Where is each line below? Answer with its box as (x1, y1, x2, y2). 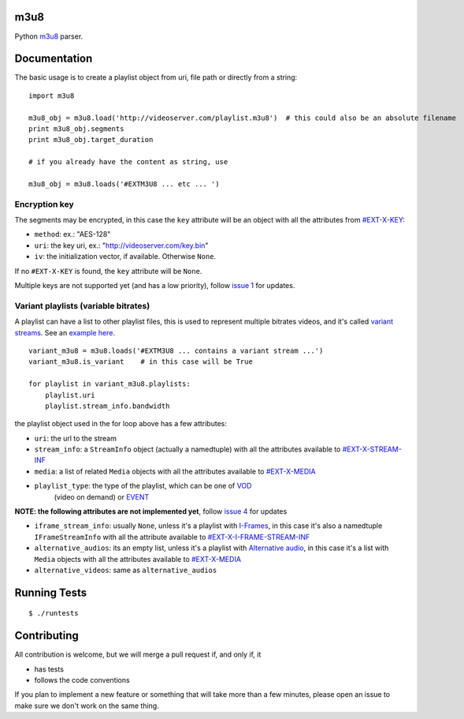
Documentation (14, 52, 93, 66)
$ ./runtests (28, 609, 79, 618)
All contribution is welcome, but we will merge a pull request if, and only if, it (14, 650, 262, 659)
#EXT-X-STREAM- (342, 444, 402, 454)
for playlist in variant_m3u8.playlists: (28, 380, 191, 388)
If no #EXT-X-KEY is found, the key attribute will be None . (14, 266, 202, 275)
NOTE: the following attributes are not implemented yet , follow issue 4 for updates (14, 507, 288, 516)
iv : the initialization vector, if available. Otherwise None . (34, 252, 217, 261)
